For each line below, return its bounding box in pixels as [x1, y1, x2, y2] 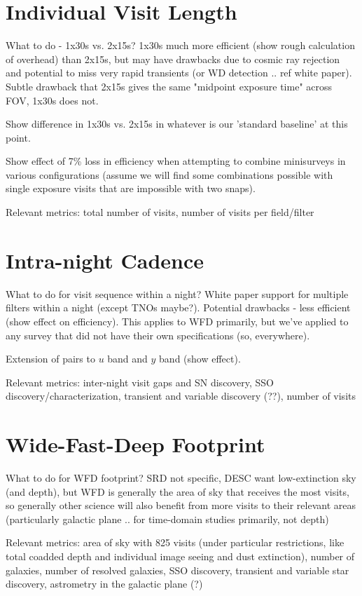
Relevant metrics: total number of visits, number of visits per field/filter [6, 205, 314, 219]
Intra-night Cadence [6, 245, 204, 274]
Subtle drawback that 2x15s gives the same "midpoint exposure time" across [6, 79, 333, 93]
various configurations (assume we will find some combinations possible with [6, 167, 333, 182]
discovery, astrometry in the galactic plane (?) [6, 576, 203, 591]
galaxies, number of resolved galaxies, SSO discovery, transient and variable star [6, 562, 349, 577]
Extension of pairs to [6, 351, 95, 366]
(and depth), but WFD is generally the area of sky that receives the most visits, [6, 484, 349, 499]
